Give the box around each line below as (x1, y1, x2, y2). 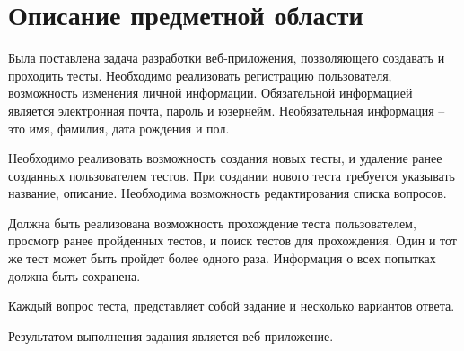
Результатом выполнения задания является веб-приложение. (8, 326, 334, 345)
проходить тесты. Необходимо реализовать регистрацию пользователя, (8, 65, 392, 84)
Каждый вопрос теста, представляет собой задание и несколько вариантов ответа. (8, 296, 455, 315)
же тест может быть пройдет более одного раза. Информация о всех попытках (8, 249, 436, 268)
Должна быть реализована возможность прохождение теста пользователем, (8, 213, 416, 232)
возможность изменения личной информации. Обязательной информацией (8, 83, 413, 102)
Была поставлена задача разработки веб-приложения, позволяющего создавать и (8, 48, 445, 67)
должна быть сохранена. (8, 266, 141, 285)
